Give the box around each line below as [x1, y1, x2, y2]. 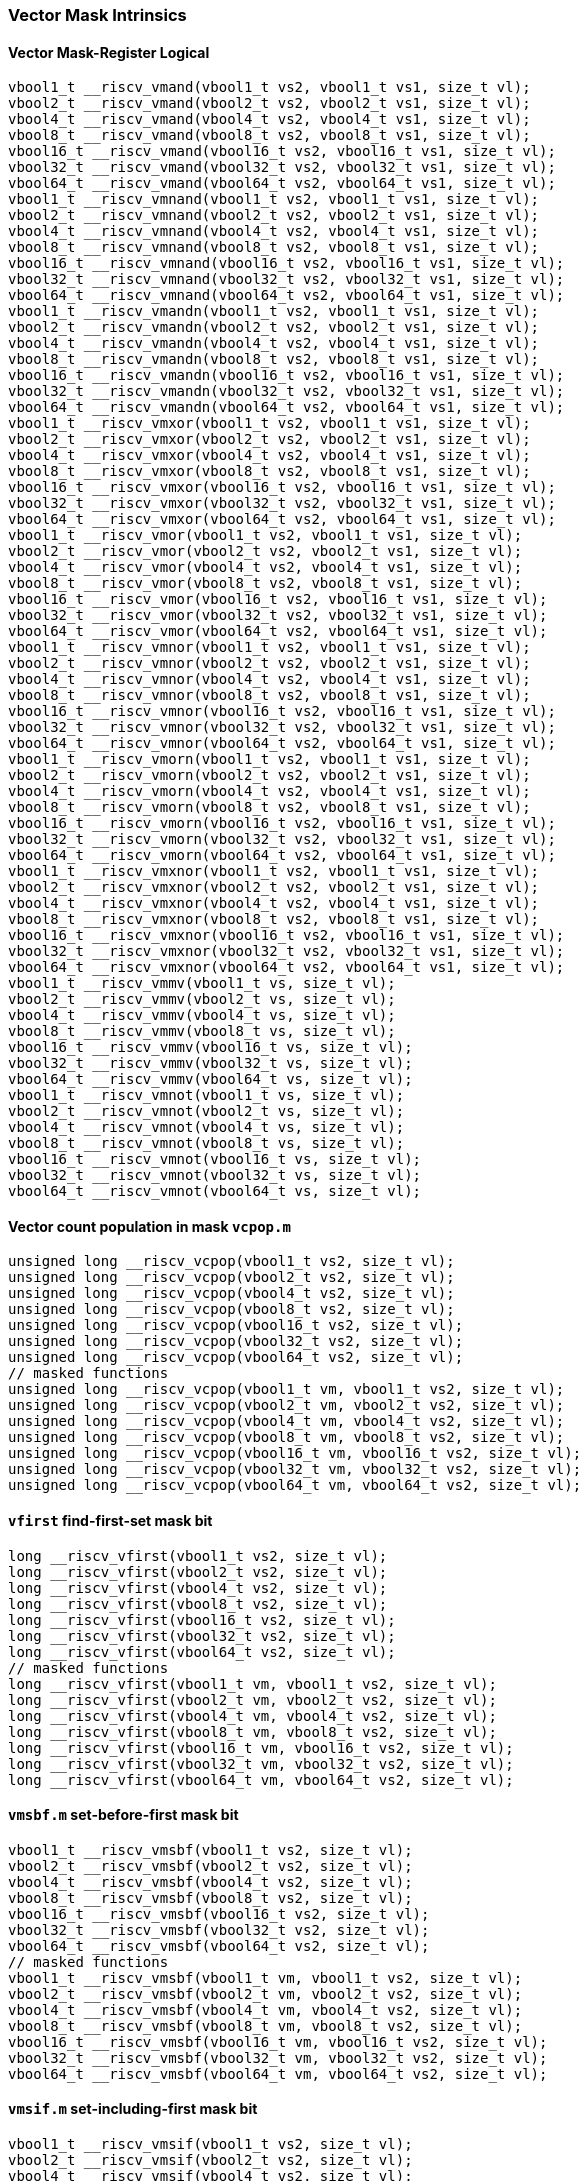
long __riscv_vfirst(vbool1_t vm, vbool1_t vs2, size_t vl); [8, 1675, 497, 1692]
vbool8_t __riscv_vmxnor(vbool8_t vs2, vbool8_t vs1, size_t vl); [8, 911, 540, 928]
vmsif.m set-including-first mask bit [8, 2100, 258, 2118]
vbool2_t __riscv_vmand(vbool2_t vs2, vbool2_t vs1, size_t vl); [8, 95, 531, 112]
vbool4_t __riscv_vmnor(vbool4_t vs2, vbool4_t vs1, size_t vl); [8, 671, 531, 688]
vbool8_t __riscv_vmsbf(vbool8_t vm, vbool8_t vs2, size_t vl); [8, 2017, 523, 2034]
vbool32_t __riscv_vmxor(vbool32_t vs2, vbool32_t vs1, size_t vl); [8, 495, 556, 512]
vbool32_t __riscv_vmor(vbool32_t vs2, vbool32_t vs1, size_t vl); [8, 607, 548, 624]
